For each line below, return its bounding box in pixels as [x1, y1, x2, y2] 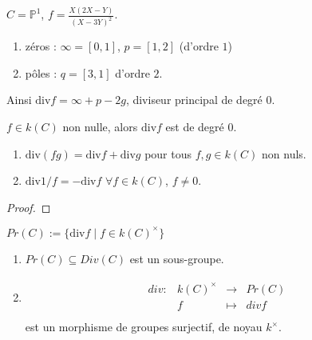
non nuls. [262, 145, 306, 162]
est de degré [165, 118, 224, 134]
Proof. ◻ [6, 198, 51, 215]
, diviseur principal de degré [125, 91, 263, 108]
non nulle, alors [62, 118, 138, 134]
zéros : [25, 38, 57, 54]
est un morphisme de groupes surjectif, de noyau [25, 318, 263, 335]
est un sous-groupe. [129, 250, 224, 266]
